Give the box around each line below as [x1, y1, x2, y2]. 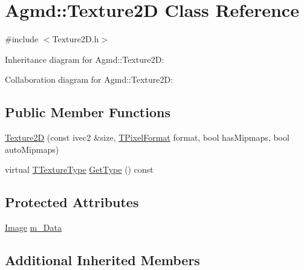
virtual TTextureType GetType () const [5, 163, 154, 176]
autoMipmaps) [5, 143, 59, 155]
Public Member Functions [5, 103, 170, 121]
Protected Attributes [5, 193, 139, 211]
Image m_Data [5, 221, 62, 234]
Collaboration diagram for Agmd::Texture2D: [5, 73, 173, 86]
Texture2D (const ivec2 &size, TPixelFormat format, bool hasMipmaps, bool [5, 131, 289, 144]
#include [5, 33, 39, 45]
